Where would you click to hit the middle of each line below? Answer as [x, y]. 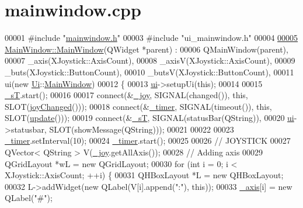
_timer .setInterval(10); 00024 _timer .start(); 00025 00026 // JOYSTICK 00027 [148, 141]
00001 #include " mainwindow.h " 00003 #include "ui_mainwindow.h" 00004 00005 [151, 38]
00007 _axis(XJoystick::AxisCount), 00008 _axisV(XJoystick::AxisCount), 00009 [150, 60]
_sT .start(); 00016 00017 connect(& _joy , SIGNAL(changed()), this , [126, 95]
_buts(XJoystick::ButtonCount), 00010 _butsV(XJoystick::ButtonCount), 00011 [149, 72]
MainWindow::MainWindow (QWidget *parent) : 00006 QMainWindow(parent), [147, 49]
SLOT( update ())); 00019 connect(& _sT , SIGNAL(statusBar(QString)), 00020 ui [149, 118]
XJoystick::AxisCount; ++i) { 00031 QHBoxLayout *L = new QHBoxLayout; [144, 175]
